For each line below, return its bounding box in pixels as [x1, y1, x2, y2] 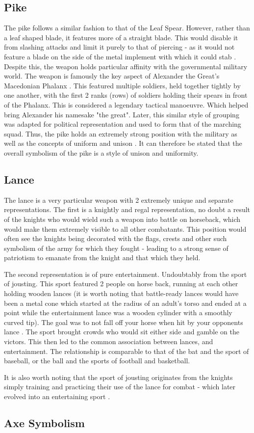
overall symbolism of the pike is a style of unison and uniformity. [4, 147, 199, 158]
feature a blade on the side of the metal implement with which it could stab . [4, 51, 236, 61]
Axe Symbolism [4, 415, 85, 430]
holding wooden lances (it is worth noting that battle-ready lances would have [4, 288, 239, 298]
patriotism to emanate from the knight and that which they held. [4, 252, 201, 263]
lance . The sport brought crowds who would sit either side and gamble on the [4, 326, 239, 337]
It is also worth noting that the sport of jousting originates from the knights [4, 372, 233, 382]
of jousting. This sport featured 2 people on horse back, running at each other [4, 278, 238, 289]
